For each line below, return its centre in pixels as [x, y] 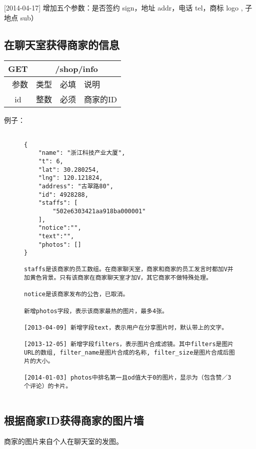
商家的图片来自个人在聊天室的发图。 [63, 441]
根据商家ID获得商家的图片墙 [74, 420]
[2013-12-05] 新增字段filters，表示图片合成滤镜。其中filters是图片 [129, 344]
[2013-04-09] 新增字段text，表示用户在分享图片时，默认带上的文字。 [126, 328]
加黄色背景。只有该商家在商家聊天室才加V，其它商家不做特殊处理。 [118, 278]
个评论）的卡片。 [48, 386]
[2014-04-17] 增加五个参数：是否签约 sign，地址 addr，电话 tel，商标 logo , [123, 7]
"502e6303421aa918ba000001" [99, 211]
